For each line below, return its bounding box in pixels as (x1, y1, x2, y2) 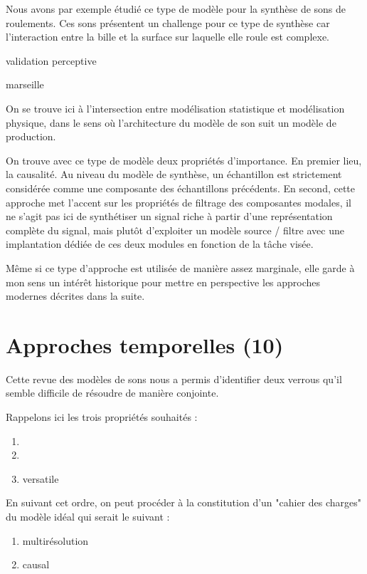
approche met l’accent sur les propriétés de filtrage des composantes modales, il (6, 194, 352, 209)
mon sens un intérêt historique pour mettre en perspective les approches (6, 274, 321, 289)
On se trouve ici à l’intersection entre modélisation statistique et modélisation (6, 100, 345, 115)
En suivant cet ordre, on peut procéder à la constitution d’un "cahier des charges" (6, 495, 362, 510)
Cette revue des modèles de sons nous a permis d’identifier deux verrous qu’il (6, 371, 342, 386)
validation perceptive (6, 53, 97, 68)
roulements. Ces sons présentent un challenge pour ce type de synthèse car (6, 15, 330, 30)
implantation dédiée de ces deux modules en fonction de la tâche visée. (6, 236, 314, 251)
